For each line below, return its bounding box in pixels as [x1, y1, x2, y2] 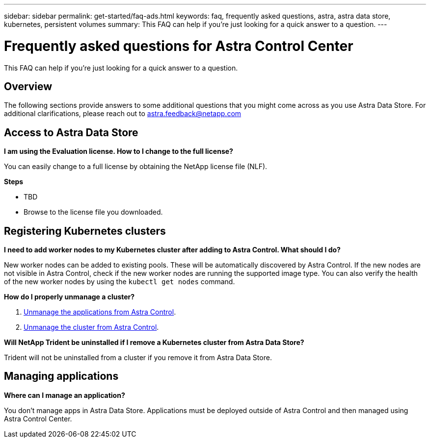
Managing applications [4, 370, 119, 383]
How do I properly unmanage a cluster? [4, 293, 135, 301]
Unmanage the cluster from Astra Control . [24, 323, 159, 332]
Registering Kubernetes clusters [4, 224, 166, 237]
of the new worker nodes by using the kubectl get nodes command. [4, 277, 235, 286]
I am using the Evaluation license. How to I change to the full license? [4, 147, 233, 156]
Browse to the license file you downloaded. [24, 208, 163, 217]
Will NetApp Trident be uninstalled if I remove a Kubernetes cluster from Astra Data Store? [4, 338, 304, 347]
